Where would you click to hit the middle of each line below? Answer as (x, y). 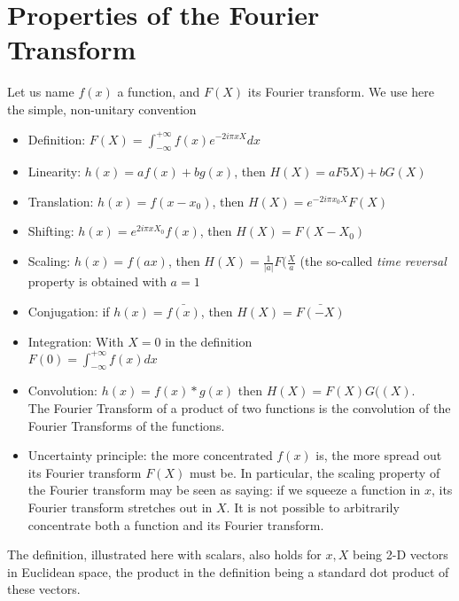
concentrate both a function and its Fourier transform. (176, 524)
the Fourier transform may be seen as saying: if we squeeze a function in (224, 490)
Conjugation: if (69, 311)
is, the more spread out (379, 455)
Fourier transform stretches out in (120, 507)
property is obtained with (97, 281)
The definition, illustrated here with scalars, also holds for (164, 554)
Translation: (61, 201)
